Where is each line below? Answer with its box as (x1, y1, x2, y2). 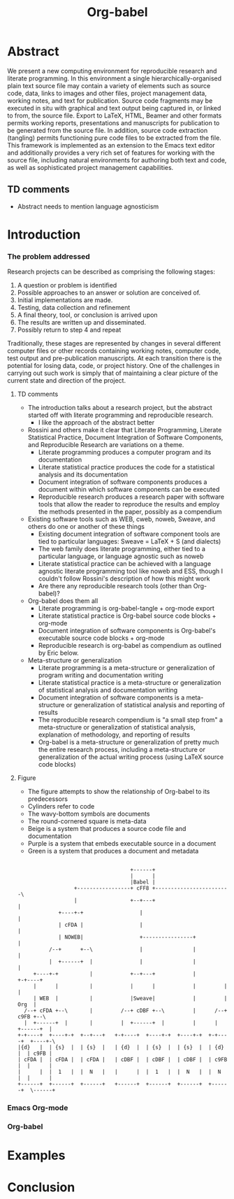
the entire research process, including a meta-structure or (38, 746, 206, 754)
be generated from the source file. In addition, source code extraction (7, 126, 208, 134)
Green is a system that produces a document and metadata (27, 847, 199, 856)
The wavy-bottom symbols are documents (27, 809, 150, 818)
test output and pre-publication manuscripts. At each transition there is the (7, 354, 222, 362)
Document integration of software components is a (38, 693, 185, 702)
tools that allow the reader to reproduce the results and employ (38, 500, 220, 509)
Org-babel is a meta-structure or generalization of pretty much (38, 738, 219, 746)
